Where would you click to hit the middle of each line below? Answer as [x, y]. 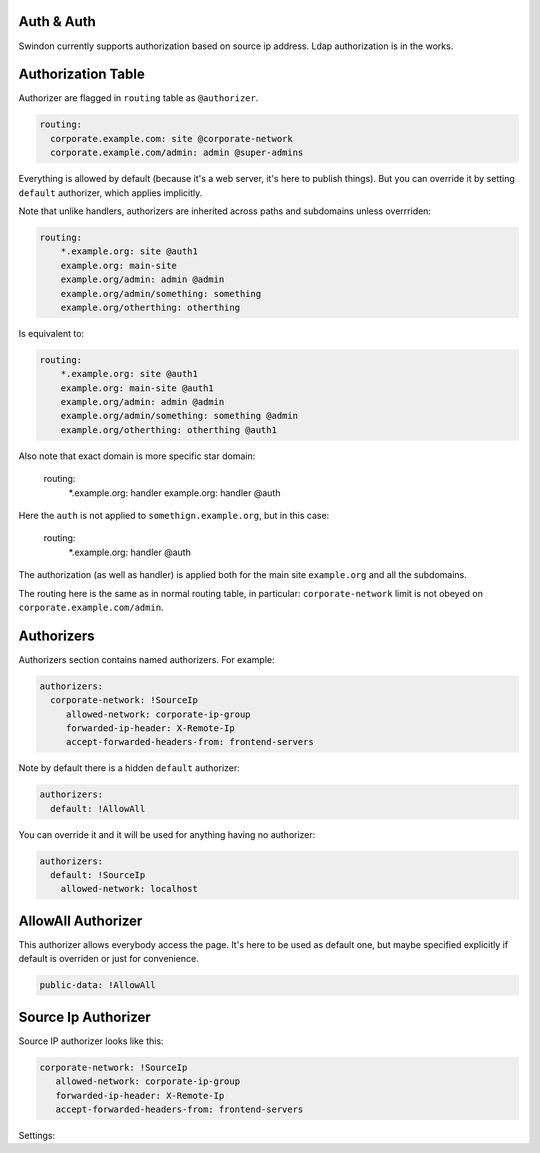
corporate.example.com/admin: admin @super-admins [177, 153]
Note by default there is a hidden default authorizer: [129, 768]
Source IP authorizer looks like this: [91, 1041]
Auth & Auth [57, 21]
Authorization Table [81, 74]
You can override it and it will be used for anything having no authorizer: [167, 834]
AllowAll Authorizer [80, 920]
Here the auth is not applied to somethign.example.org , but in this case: [174, 515]
